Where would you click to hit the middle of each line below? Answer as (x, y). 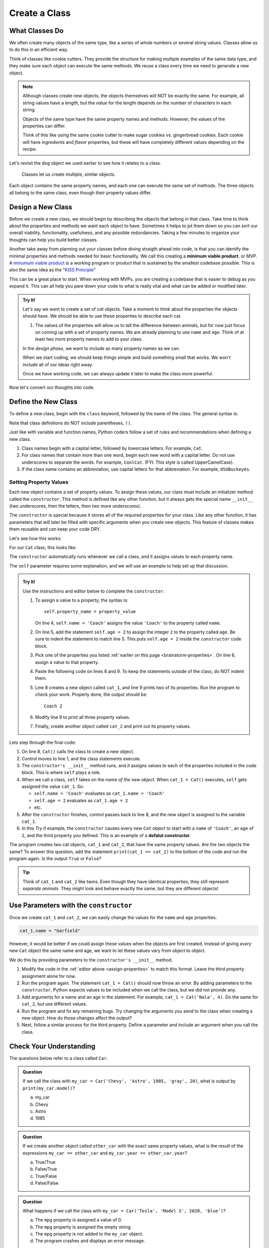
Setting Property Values (39, 482)
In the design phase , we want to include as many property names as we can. (101, 348)
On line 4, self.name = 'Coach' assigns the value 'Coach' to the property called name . (128, 623)
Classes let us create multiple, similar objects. (68, 174)
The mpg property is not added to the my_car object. (89, 1234)
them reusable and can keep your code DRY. (55, 529)
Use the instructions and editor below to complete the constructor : (93, 591)
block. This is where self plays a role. (61, 773)
